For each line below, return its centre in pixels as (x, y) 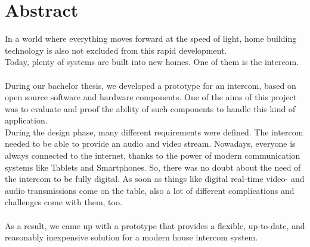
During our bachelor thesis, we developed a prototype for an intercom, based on (151, 85)
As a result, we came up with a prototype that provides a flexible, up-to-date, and (155, 225)
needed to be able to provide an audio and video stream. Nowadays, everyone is (150, 143)
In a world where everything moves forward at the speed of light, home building (151, 38)
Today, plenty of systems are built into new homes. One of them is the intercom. (152, 62)
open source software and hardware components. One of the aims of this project (151, 97)
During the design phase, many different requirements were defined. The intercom (154, 132)
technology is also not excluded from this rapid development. (116, 50)
